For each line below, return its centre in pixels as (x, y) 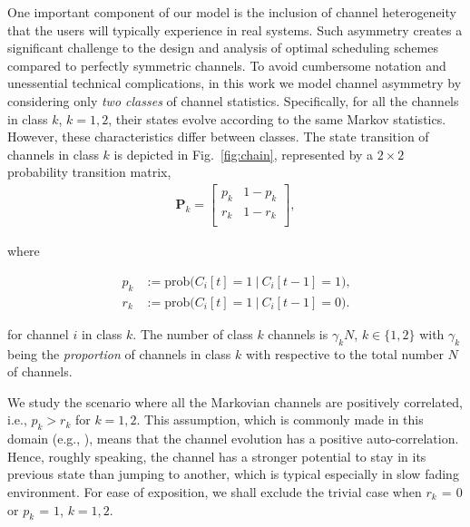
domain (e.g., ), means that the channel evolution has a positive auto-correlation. (233, 439)
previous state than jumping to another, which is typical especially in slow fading (233, 474)
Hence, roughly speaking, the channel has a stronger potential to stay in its (217, 456)
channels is (298, 333)
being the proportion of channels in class (119, 353)
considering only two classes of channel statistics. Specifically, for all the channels (233, 100)
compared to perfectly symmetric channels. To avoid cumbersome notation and (227, 65)
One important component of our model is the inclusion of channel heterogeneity (232, 12)
